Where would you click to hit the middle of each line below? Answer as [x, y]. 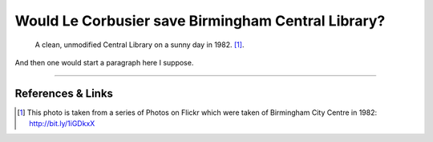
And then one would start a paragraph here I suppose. [104, 62]
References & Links [64, 93]
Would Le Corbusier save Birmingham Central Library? [200, 21]
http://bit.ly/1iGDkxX [62, 124]
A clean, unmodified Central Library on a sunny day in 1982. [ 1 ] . [140, 45]
